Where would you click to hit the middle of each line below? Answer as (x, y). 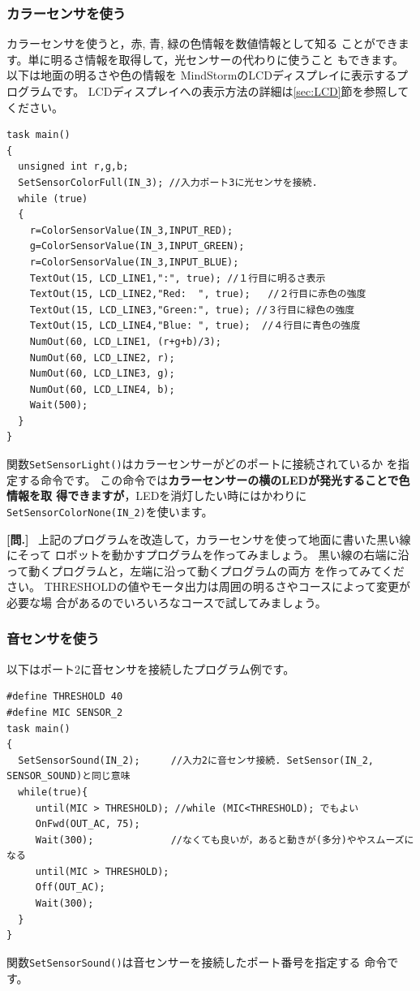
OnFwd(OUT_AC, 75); (88, 824)
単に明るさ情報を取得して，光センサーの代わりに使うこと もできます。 (216, 59)
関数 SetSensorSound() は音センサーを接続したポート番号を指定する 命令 (197, 961)
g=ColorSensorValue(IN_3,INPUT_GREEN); (137, 246)
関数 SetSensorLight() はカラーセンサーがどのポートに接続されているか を (202, 464)
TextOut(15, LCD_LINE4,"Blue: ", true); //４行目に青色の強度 (195, 326)
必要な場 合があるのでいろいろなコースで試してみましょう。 (167, 602)
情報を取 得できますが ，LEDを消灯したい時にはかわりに (157, 495)
